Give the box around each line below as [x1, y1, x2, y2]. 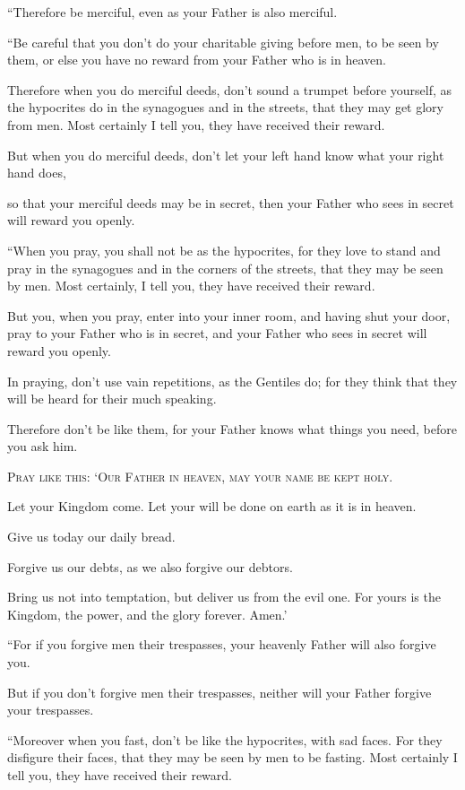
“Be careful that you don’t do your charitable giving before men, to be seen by [7, 32, 439, 51]
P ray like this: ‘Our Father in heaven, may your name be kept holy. [7, 466, 393, 485]
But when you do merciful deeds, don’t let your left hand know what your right [7, 145, 444, 164]
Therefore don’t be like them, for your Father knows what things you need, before [7, 419, 457, 438]
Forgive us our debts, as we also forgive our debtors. [7, 557, 293, 576]
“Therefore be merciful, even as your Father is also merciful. [7, 3, 338, 21]
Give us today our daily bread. [7, 527, 176, 546]
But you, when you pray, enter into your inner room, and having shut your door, [7, 306, 451, 325]
